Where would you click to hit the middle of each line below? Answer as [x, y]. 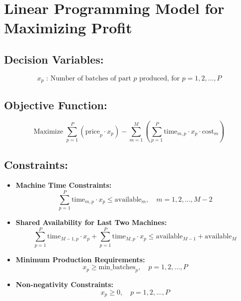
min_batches [117, 267]
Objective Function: [56, 105]
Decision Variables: [54, 59]
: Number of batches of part [89, 78]
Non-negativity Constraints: [65, 284]
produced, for [160, 78]
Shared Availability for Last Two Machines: [91, 222]
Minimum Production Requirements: [80, 259]
